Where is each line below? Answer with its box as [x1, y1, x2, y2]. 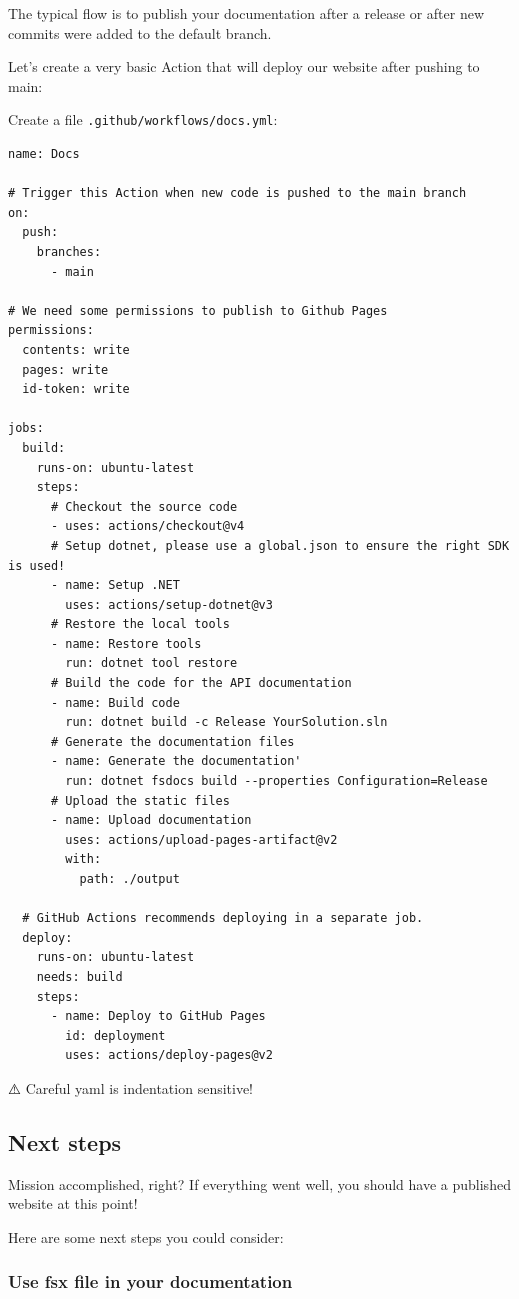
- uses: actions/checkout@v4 [50, 519, 245, 534]
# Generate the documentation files [50, 734, 295, 749]
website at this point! [8, 1193, 138, 1214]
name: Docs [8, 147, 80, 162]
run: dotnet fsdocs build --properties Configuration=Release [65, 774, 488, 789]
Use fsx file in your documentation [8, 1269, 293, 1294]
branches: [36, 245, 102, 259]
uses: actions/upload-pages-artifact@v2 [65, 832, 338, 847]
